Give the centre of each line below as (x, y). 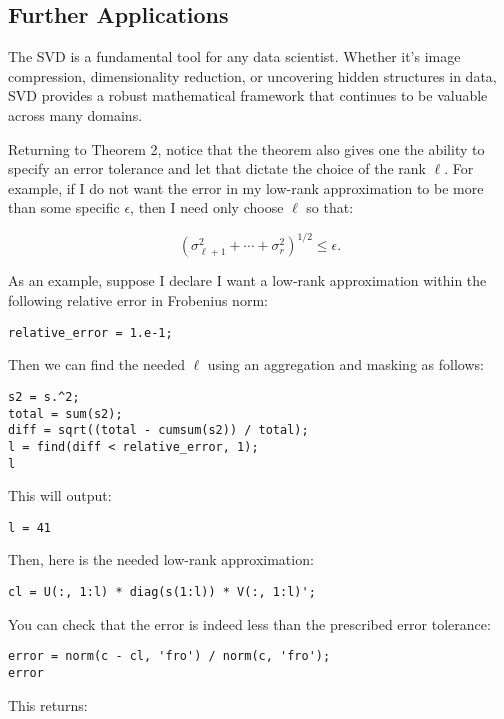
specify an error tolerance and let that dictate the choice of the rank (217, 168)
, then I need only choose (207, 207)
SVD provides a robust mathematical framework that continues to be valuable (248, 95)
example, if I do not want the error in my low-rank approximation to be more (246, 187)
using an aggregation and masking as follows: (345, 364)
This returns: (48, 704)
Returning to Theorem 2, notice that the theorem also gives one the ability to (246, 148)
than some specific (64, 207)
